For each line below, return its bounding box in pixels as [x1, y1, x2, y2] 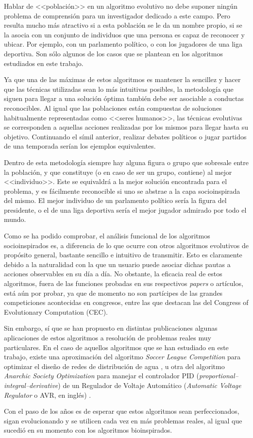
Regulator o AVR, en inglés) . [4, 389, 91, 400]
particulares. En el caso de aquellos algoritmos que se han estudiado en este [4, 342, 229, 352]
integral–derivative [4, 380, 58, 390]
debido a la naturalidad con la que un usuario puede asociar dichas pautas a [4, 259, 231, 269]
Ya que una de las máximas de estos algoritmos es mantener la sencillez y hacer [4, 74, 241, 84]
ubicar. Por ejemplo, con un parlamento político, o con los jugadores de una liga [4, 39, 242, 49]
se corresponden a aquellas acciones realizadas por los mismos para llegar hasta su [4, 122, 249, 132]
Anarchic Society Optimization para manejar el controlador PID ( [4, 371, 199, 381]
